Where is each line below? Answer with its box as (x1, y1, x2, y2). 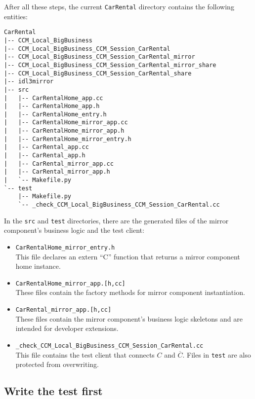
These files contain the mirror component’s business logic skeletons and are (15, 313, 243, 324)
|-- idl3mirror (4, 78, 54, 85)
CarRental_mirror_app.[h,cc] (15, 306, 112, 314)
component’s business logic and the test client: (4, 225, 144, 235)
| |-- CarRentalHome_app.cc (4, 94, 103, 102)
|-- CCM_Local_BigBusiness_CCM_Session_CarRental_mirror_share (4, 61, 216, 69)
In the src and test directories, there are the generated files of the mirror (4, 215, 229, 225)
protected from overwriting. (15, 359, 99, 369)
